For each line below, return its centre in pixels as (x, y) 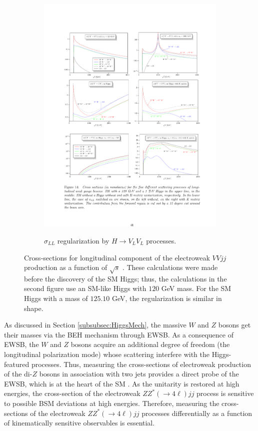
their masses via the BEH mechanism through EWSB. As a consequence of (119, 334)
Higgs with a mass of (56, 298)
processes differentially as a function (197, 413)
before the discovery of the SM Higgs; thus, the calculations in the (125, 278)
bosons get (234, 325)
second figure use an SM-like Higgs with (85, 288)
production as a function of (66, 267)
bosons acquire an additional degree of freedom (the (150, 344)
